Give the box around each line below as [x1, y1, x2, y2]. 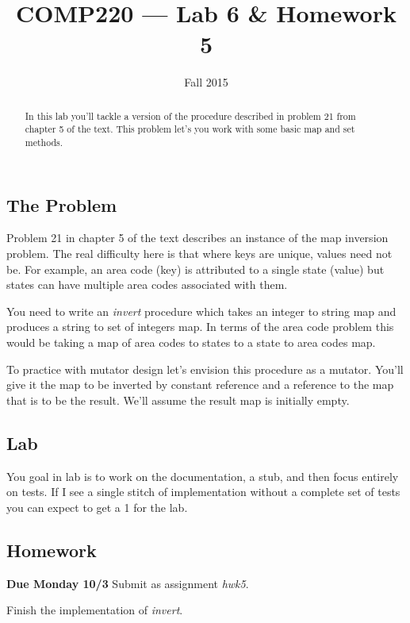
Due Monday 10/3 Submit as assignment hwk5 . [6, 575, 249, 591]
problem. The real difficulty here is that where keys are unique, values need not [6, 245, 393, 262]
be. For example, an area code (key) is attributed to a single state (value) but [6, 260, 385, 277]
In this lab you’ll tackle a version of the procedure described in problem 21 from [25, 109, 356, 122]
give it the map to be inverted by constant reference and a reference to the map [6, 376, 394, 393]
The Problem [6, 192, 117, 217]
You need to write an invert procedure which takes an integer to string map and [6, 302, 397, 319]
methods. [25, 136, 63, 149]
